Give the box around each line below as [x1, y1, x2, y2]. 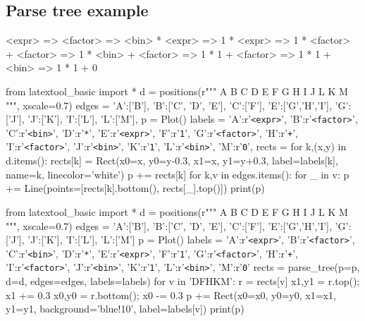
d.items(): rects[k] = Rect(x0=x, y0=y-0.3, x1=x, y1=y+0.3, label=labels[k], [6, 153, 338, 168]
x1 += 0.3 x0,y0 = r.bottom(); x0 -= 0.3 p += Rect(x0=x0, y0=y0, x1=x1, [6, 287, 336, 302]
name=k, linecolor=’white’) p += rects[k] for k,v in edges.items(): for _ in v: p [6, 166, 349, 181]
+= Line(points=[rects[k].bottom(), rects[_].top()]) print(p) [6, 181, 265, 195]
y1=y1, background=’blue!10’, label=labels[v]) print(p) [6, 301, 245, 316]
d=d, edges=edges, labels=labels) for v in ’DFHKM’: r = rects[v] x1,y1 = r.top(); [6, 274, 360, 289]
